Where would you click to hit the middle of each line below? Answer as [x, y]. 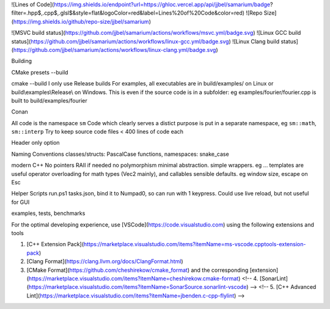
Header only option [36, 143]
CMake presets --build [40, 72]
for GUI [20, 202]
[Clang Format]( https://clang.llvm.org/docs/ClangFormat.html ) [105, 261]
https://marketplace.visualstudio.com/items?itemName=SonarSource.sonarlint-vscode [137, 287]
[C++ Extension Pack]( [55, 244]
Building [22, 61]
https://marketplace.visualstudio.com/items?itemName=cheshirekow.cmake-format [134, 278]
